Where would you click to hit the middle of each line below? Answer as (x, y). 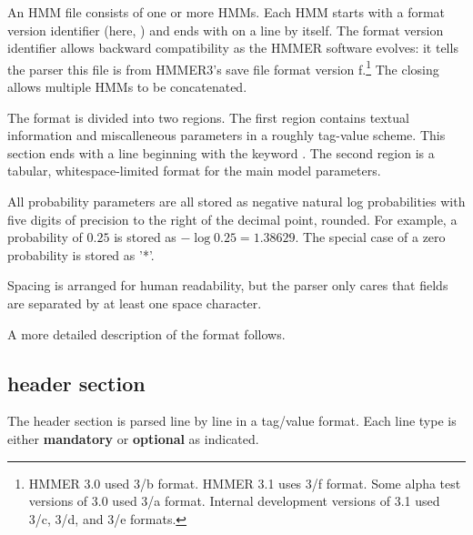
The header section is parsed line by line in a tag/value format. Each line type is (232, 421)
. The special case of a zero (370, 237)
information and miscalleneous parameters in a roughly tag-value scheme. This (226, 135)
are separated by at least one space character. (135, 303)
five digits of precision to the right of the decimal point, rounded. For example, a (232, 219)
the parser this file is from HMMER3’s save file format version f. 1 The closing (223, 67)
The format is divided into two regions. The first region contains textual (208, 117)
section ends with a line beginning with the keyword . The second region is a (221, 152)
